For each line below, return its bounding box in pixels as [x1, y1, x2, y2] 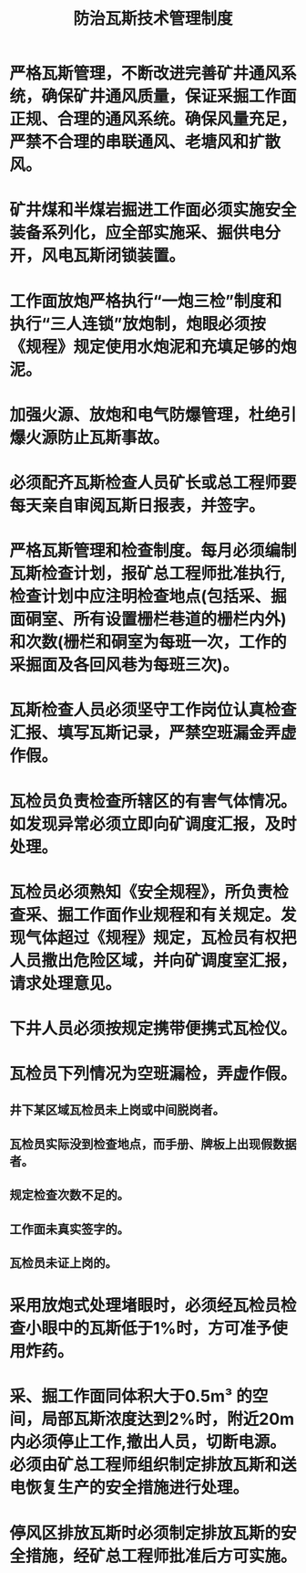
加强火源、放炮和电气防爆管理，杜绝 [9, 404, 281, 425]
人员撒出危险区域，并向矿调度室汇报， [9, 950, 298, 971]
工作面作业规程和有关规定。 [73, 904, 281, 925]
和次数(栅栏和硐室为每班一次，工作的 [9, 632, 287, 653]
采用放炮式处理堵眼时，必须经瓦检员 [9, 1295, 281, 1316]
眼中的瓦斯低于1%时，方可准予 [41, 1318, 272, 1339]
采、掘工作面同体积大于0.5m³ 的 [9, 1386, 253, 1407]
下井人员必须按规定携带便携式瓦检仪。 [9, 1018, 298, 1039]
